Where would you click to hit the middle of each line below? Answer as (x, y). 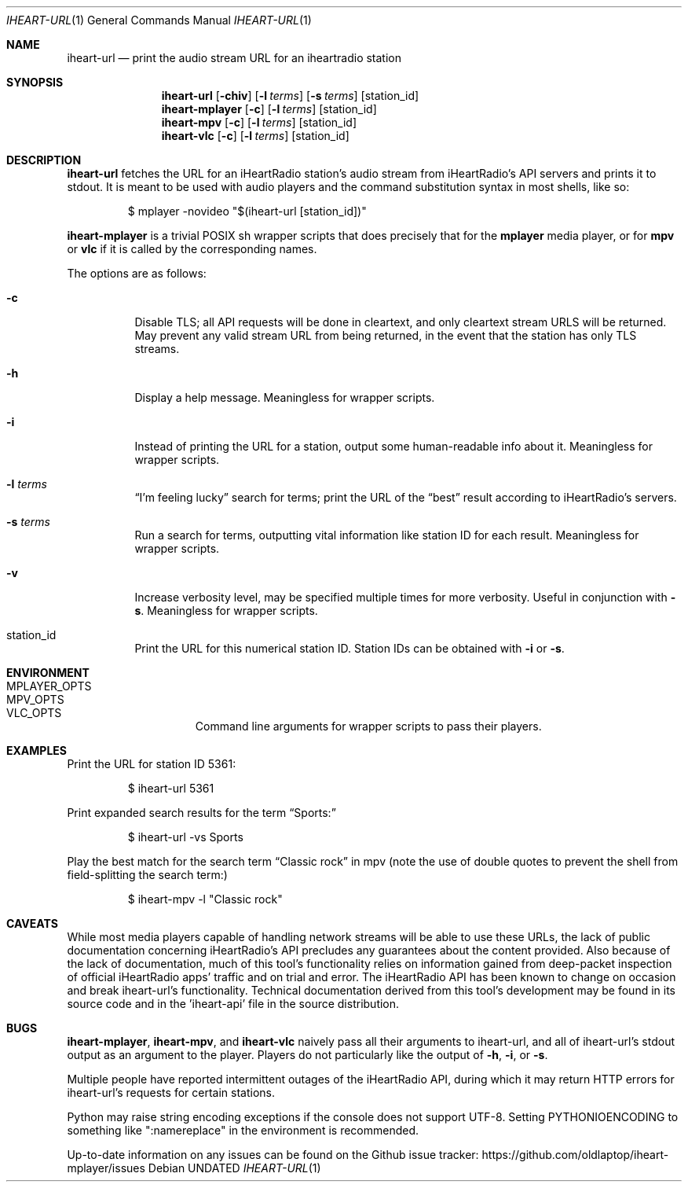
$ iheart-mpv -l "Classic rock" (205, 899)
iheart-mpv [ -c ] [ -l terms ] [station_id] (259, 122)
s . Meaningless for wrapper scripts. (226, 611)
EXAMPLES (37, 750)
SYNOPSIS (35, 82)
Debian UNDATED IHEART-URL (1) (234, 1168)
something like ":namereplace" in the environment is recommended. (243, 1130)
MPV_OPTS (35, 699)
